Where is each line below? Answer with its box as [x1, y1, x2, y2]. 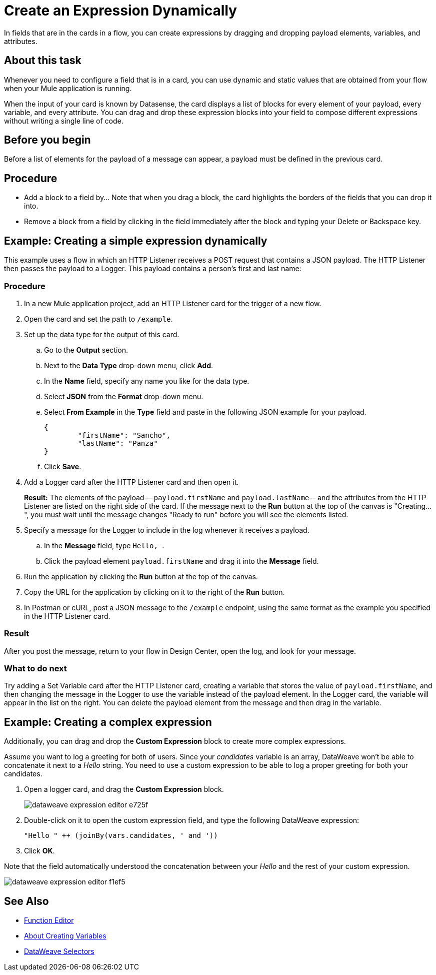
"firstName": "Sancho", [77, 431, 170, 439]
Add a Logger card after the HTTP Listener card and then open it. [24, 477, 239, 486]
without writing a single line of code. [4, 116, 123, 125]
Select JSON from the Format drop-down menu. [44, 392, 203, 401]
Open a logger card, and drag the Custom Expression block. [24, 785, 224, 794]
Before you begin [4, 134, 91, 147]
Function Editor [24, 916, 74, 925]
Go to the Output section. [44, 345, 128, 354]
